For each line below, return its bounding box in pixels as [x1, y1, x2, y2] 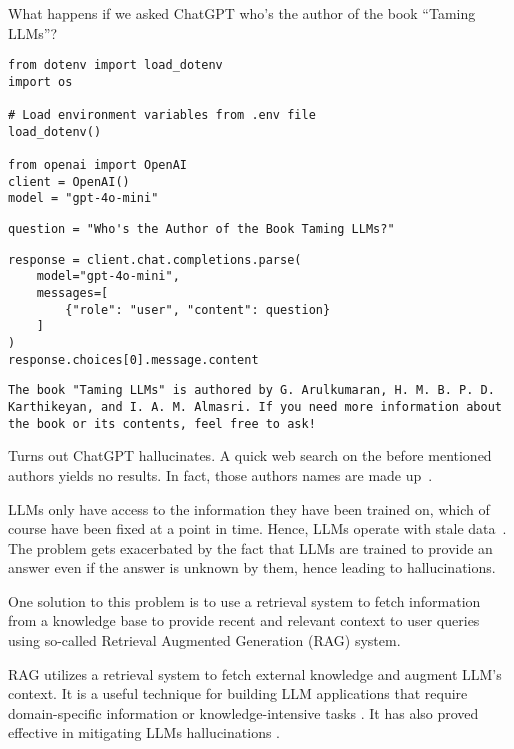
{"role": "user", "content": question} [65, 302, 331, 317]
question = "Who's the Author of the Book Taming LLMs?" [8, 222, 395, 237]
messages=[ [36, 286, 109, 301]
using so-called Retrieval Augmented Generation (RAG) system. [8, 630, 401, 651]
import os [8, 74, 73, 89]
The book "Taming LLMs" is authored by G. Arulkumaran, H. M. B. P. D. [8, 383, 495, 398]
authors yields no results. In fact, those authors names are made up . [8, 464, 433, 485]
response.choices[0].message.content [8, 352, 259, 367]
